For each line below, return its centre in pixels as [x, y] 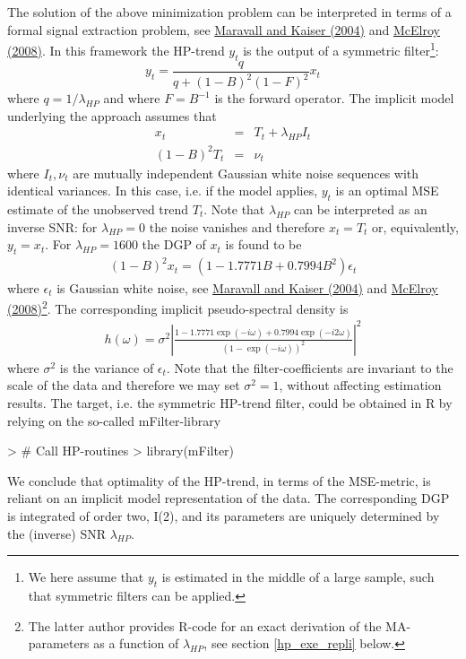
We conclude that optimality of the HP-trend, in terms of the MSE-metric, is [219, 480]
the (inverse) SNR [56, 533]
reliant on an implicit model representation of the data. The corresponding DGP [229, 498]
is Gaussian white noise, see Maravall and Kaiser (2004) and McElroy [247, 287]
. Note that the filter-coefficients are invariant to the [310, 367]
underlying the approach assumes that [112, 115]
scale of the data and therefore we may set [124, 385]
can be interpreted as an [361, 208]
